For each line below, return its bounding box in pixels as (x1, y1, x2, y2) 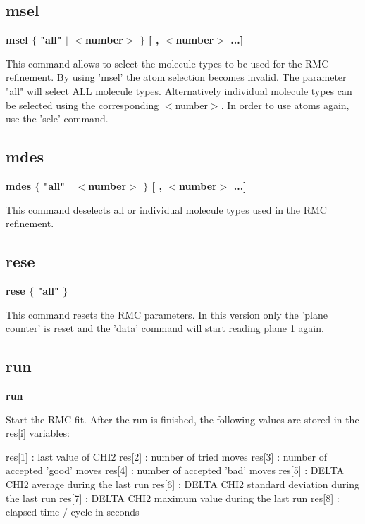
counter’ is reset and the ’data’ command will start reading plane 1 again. (6, 321, 324, 336)
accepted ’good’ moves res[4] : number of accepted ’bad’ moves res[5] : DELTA (6, 463, 345, 478)
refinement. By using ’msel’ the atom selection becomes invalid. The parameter (6, 70, 347, 84)
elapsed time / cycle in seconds (6, 504, 140, 519)
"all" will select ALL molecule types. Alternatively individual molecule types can (6, 83, 352, 98)
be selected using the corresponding (6, 97, 159, 112)
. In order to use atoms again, (221, 97, 349, 112)
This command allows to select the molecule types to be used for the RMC (6, 56, 329, 70)
